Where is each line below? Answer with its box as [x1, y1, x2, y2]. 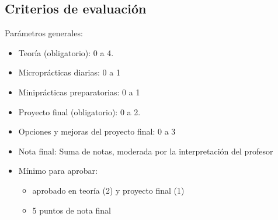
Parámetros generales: [5, 27, 83, 39]
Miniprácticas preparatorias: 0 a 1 [18, 85, 140, 98]
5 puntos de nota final [32, 204, 111, 216]
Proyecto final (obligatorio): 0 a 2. [18, 105, 141, 118]
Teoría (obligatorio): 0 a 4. [18, 46, 114, 59]
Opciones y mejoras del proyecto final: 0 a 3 [18, 125, 176, 137]
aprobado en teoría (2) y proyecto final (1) [32, 184, 185, 196]
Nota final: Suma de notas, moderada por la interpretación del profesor [18, 145, 273, 157]
